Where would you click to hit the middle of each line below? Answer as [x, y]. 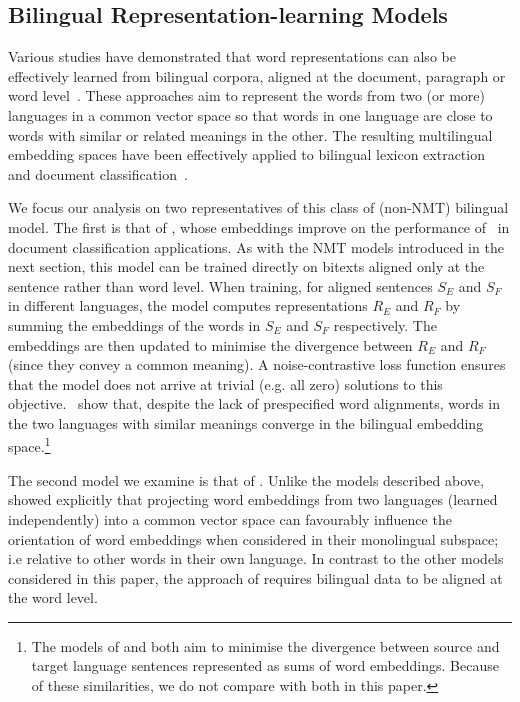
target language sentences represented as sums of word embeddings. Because [265, 665]
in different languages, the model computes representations [188, 305]
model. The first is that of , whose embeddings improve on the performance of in [259, 226]
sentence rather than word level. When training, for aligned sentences [220, 285]
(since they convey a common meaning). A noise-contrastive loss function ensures [257, 364]
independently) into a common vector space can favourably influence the [230, 518]
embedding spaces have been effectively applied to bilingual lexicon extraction [246, 154]
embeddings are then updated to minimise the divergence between [210, 344]
